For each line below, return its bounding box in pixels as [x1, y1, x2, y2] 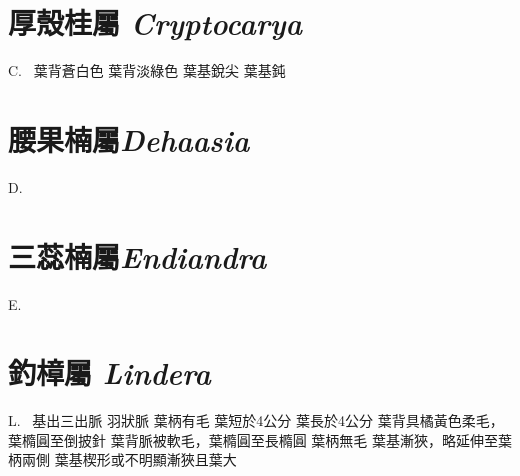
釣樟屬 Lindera [8, 352, 211, 394]
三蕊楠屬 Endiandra [8, 235, 267, 277]
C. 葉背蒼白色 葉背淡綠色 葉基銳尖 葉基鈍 [8, 60, 286, 81]
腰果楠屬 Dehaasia [8, 118, 250, 160]
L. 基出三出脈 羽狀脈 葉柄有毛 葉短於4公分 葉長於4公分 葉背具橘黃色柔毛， [8, 410, 504, 431]
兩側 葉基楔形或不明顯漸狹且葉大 [21, 449, 237, 470]
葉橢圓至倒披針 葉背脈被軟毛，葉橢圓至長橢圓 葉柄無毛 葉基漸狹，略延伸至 [8, 429, 498, 450]
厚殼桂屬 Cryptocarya [8, 2, 303, 44]
